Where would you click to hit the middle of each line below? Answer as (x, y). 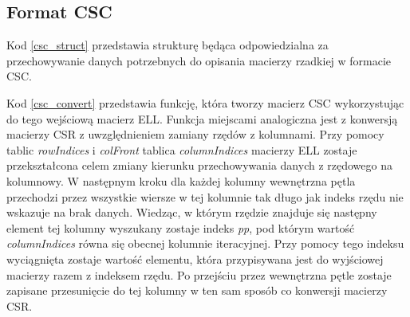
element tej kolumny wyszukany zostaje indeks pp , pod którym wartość (181, 227)
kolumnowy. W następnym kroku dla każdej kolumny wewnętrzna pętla (181, 180)
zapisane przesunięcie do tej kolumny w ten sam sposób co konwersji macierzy (197, 290)
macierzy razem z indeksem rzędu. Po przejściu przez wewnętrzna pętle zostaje (199, 274)
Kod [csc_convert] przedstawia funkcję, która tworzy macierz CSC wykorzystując (205, 102)
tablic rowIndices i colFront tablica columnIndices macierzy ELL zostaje (182, 149)
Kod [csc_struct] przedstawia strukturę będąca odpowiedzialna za (168, 45)
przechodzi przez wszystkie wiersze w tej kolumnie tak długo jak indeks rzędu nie (205, 196)
